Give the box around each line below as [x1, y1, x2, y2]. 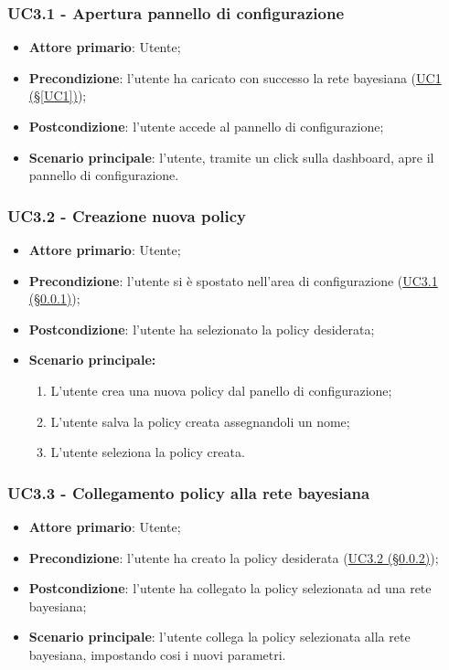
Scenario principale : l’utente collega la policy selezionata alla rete [28, 627, 411, 646]
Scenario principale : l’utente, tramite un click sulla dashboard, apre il [28, 147, 434, 166]
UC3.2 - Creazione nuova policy [7, 204, 247, 227]
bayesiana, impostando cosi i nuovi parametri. [28, 644, 286, 664]
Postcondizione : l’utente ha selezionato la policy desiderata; [28, 319, 375, 338]
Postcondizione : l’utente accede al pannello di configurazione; [28, 117, 384, 135]
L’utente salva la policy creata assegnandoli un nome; [50, 411, 350, 431]
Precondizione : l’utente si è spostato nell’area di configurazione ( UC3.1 [28, 271, 438, 290]
